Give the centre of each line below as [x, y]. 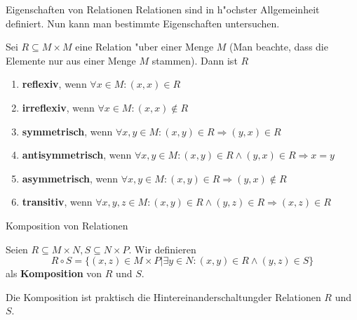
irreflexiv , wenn [58, 107]
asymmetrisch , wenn [70, 178]
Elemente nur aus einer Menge [71, 60]
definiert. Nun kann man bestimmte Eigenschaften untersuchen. [143, 23]
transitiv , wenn [57, 202]
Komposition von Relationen [67, 225]
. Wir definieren [162, 249]
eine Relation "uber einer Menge [144, 47]
